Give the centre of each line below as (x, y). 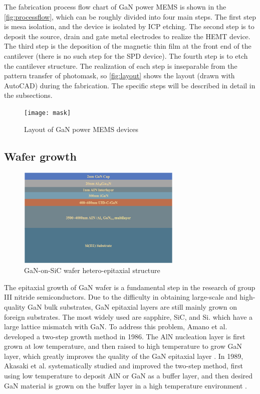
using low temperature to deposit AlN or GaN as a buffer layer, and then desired (128, 376)
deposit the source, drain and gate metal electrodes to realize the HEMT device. (127, 36)
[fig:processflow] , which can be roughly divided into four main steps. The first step (130, 16)
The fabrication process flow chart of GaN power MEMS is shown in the (115, 7)
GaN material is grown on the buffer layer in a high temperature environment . (126, 385)
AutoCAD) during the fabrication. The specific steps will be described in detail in (130, 85)
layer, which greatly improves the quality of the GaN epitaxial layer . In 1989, (124, 356)
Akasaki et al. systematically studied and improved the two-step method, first (123, 366)
